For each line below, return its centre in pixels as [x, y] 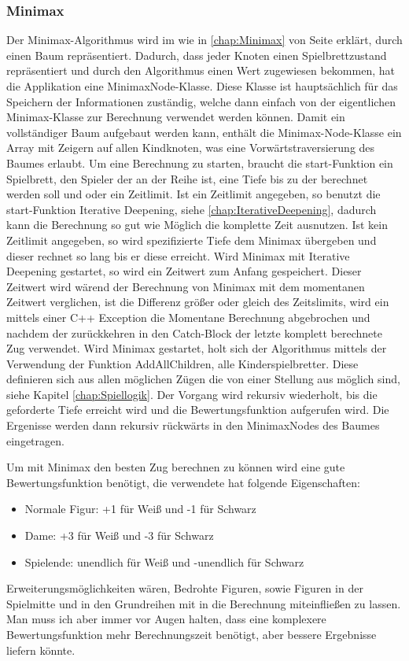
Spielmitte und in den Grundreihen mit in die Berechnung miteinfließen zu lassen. [204, 603]
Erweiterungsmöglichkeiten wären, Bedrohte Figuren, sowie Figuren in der [185, 588]
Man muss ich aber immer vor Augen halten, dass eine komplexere [166, 619]
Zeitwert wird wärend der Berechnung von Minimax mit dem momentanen [186, 286]
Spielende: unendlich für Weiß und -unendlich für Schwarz [164, 561]
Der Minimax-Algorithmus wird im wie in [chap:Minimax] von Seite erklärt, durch [204, 40]
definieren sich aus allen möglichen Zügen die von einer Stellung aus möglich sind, [203, 379]
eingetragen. [35, 440]
